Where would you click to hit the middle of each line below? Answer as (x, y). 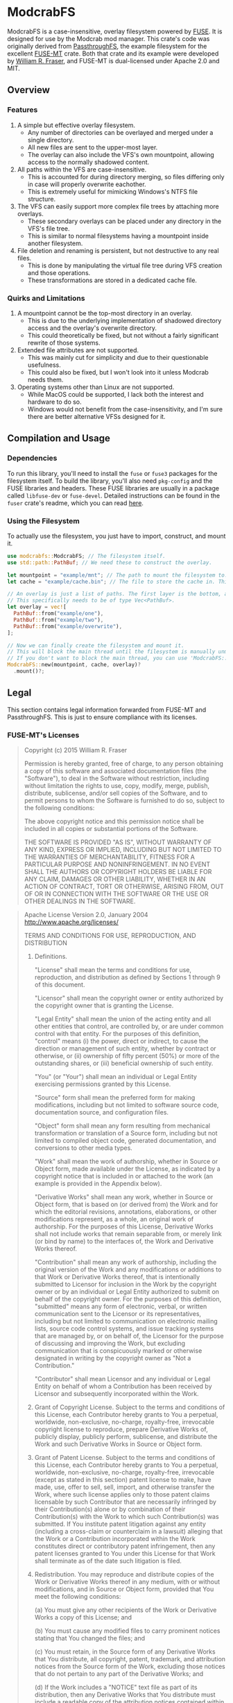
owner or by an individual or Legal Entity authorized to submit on (127, 1292)
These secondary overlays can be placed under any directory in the (124, 221)
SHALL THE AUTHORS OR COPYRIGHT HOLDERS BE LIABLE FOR (118, 872)
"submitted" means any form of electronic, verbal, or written (121, 1306)
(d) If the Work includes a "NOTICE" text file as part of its (116, 1687)
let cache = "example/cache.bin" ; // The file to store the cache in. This (119, 582)
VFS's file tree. (49, 228)
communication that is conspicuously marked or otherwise (118, 1351)
